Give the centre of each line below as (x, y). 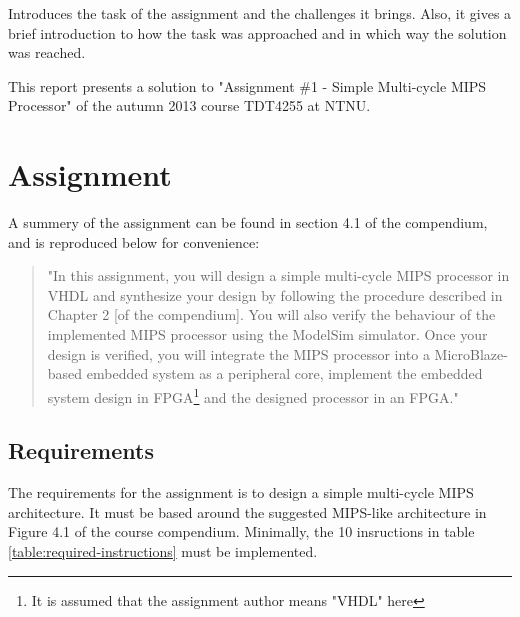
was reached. (47, 52)
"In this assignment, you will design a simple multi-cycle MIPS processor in (278, 275)
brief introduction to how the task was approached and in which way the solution (257, 32)
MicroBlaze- (471, 353)
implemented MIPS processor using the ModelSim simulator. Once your (267, 334)
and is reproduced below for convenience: (134, 241)
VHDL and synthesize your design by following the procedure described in (275, 294)
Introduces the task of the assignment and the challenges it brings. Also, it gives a (260, 13)
